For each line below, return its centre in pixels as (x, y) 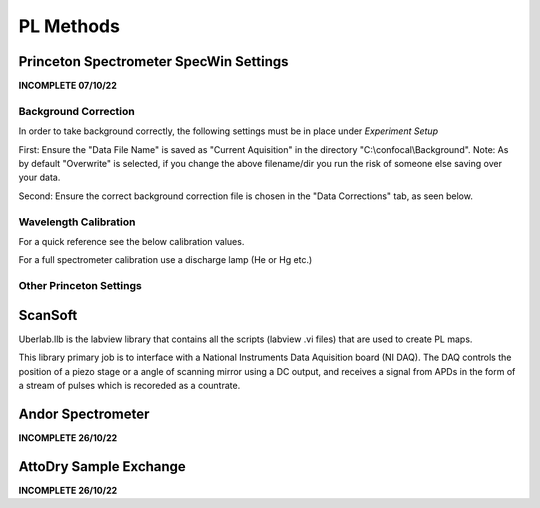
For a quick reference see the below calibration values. (131, 241)
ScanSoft (48, 315)
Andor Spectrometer (84, 413)
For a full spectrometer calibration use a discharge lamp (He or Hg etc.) (165, 260)
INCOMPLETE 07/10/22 (67, 86)
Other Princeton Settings (80, 286)
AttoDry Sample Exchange (102, 466)
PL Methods (69, 26)
